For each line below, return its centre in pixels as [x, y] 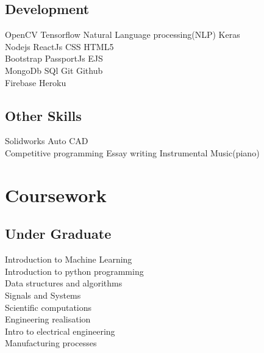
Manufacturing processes [51, 343]
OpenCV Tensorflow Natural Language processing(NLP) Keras [123, 35]
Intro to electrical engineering [60, 331]
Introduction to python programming [74, 271]
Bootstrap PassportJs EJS [54, 58]
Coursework [56, 195]
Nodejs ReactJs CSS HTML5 [59, 46]
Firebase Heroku [36, 82]
